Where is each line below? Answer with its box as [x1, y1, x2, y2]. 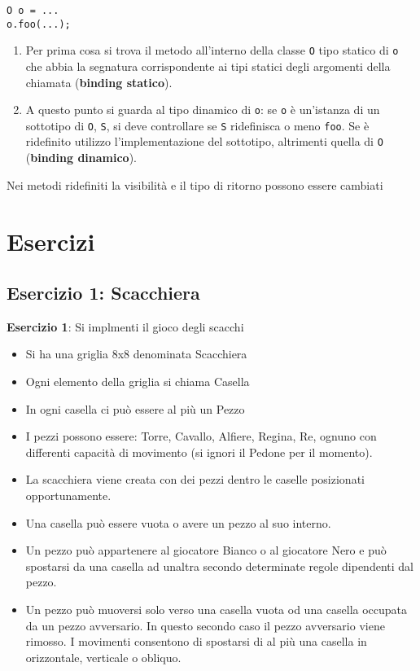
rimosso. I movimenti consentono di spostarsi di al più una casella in [25, 633, 367, 650]
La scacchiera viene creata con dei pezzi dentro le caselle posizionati [25, 471, 365, 488]
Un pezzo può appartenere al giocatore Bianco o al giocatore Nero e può [25, 542, 387, 559]
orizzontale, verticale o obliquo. [25, 648, 182, 665]
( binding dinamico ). [25, 149, 137, 166]
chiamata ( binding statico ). [25, 73, 173, 90]
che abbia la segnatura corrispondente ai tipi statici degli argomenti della [25, 57, 391, 74]
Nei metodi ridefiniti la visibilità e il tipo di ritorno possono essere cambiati [7, 176, 383, 193]
